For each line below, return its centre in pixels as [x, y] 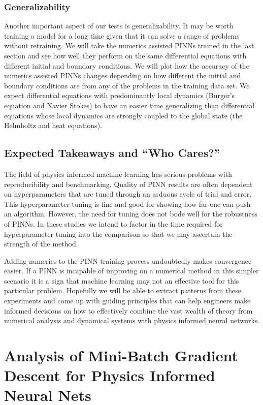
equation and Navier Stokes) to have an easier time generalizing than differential [129, 105]
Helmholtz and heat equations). [53, 125]
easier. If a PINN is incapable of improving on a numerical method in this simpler [131, 271]
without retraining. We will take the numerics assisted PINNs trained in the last [129, 45]
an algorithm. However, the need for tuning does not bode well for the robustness [131, 214]
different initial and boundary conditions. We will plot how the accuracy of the [127, 65]
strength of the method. [41, 244]
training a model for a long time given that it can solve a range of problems [122, 35]
